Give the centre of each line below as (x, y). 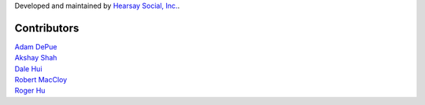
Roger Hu (30, 91)
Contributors (47, 28)
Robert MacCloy (41, 80)
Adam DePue (36, 46)
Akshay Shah (36, 58)
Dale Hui (28, 69)
